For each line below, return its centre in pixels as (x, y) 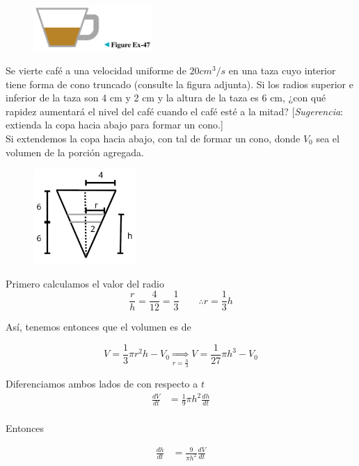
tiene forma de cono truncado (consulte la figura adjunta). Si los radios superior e (179, 84)
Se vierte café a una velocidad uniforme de (96, 70)
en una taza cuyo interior (282, 70)
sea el (328, 138)
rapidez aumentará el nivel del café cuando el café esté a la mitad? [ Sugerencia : (175, 111)
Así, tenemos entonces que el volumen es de (98, 327)
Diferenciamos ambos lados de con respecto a (102, 383)
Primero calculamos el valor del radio (85, 283)
